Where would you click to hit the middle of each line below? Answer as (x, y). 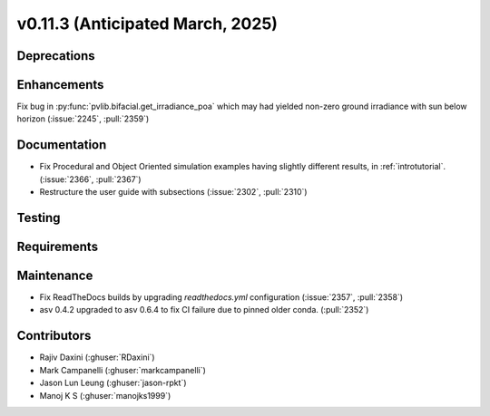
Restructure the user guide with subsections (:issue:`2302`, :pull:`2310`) (173, 192)
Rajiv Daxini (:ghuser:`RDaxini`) (97, 357)
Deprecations (56, 56)
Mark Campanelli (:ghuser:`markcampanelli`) (122, 370)
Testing (39, 218)
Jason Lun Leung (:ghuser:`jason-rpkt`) (113, 383)
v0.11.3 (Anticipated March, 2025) (147, 24)
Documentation (62, 145)
